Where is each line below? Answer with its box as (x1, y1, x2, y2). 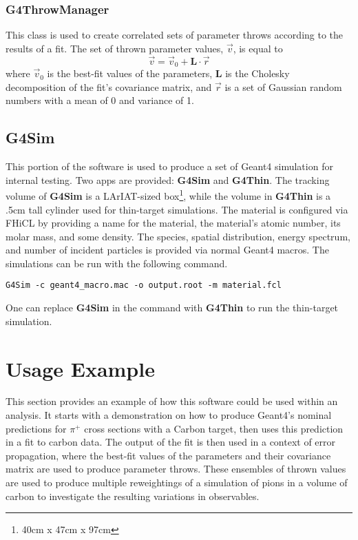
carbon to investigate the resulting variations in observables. (6, 488, 260, 503)
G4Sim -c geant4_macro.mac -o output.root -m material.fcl (6, 280, 282, 291)
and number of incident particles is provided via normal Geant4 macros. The (6, 242, 329, 257)
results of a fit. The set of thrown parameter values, (6, 41, 224, 55)
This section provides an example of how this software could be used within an (6, 394, 338, 408)
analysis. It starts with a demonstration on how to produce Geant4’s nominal (6, 408, 332, 422)
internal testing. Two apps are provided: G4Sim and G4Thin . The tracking (6, 172, 330, 187)
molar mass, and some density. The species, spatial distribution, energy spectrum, (6, 229, 350, 243)
